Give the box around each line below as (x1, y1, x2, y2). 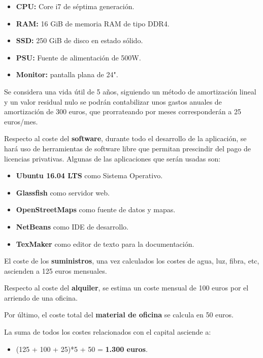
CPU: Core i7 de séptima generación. (16, 1, 135, 11)
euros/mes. (4, 116, 38, 126)
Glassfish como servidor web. (16, 187, 110, 198)
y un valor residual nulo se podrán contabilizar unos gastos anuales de (4, 96, 222, 107)
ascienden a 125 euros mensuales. (4, 265, 107, 276)
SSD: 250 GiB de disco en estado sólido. (16, 35, 143, 46)
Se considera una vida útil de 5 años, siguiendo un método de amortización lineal (4, 86, 256, 96)
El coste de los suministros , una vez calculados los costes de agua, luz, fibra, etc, (4, 255, 259, 266)
